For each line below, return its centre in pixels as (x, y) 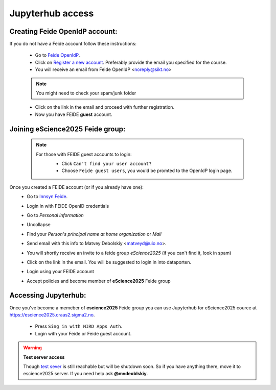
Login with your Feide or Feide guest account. (83, 333)
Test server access (44, 357)
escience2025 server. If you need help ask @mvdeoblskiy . (86, 374)
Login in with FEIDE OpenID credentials (68, 206)
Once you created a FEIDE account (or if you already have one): (77, 187)
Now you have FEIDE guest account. (74, 114)
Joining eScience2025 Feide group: (67, 129)
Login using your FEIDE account (61, 272)
